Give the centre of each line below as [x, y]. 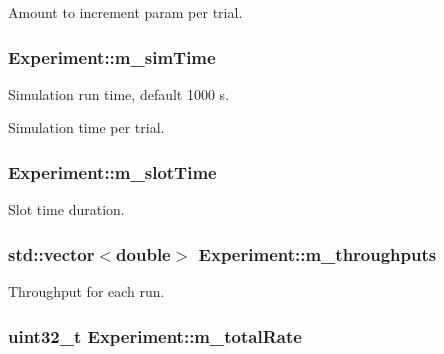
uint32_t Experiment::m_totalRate [155, 335]
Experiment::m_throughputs [317, 253]
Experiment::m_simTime [112, 56]
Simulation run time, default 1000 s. [119, 93]
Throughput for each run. [86, 291]
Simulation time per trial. [86, 127]
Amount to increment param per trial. [125, 12]
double [143, 253]
